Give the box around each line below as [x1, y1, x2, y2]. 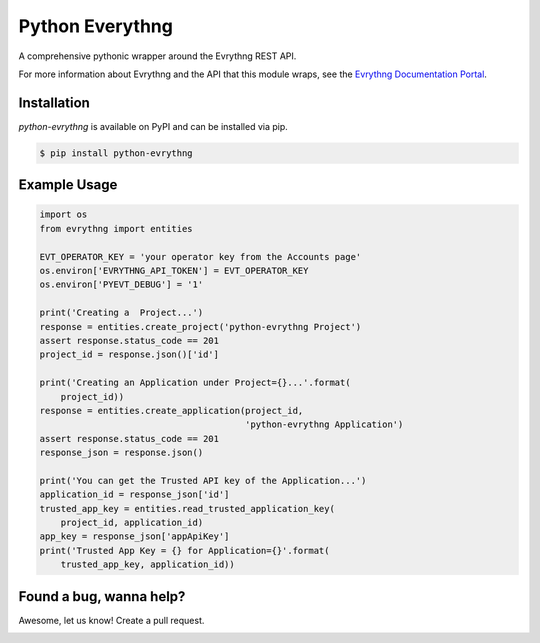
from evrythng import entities [39, 223, 194, 234]
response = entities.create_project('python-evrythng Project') [39, 321, 362, 332]
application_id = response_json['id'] [39, 489, 230, 500]
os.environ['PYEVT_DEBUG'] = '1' [39, 279, 204, 290]
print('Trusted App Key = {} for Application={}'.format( [39, 545, 330, 556]
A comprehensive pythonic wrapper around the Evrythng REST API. [18, 50, 297, 62]
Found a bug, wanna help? [18, 588, 186, 605]
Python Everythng [18, 15, 174, 37]
